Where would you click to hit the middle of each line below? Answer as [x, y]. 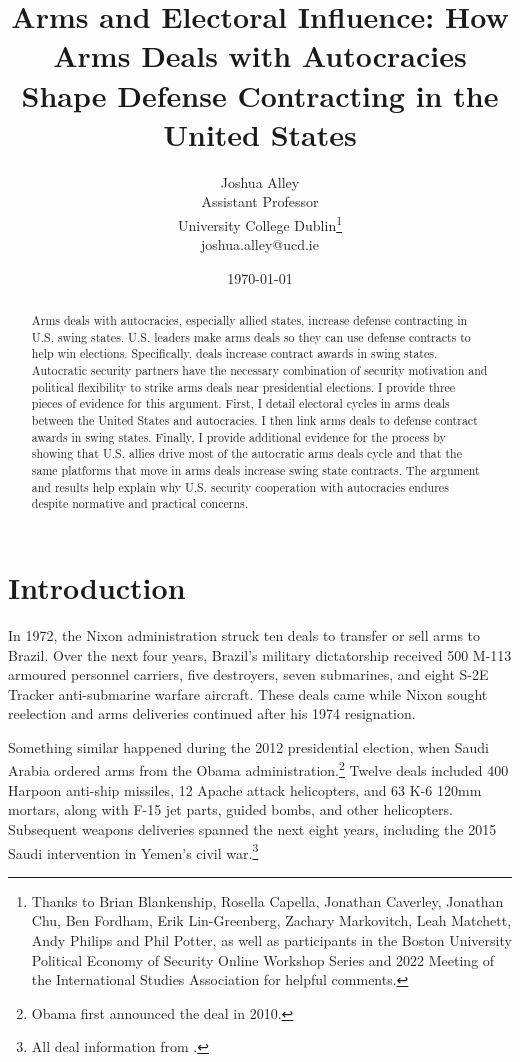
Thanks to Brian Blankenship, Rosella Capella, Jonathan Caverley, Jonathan [267, 900]
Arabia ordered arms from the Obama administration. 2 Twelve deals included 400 [258, 769]
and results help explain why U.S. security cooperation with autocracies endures [240, 486]
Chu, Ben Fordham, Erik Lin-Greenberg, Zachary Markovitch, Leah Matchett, [271, 920]
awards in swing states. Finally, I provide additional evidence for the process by [238, 436]
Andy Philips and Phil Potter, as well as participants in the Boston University [271, 939]
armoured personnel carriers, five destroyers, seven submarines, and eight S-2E [248, 674]
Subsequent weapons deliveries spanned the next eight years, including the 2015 [252, 828]
